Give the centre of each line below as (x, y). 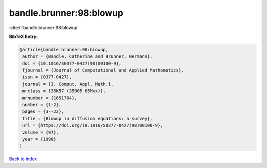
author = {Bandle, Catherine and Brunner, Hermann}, (88, 56)
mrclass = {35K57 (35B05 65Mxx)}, (64, 91)
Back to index (23, 159)
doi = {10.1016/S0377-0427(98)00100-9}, (72, 63)
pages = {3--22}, (43, 112)
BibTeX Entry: (23, 36)
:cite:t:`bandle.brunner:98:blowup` (44, 28)
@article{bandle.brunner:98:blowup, (64, 50)
